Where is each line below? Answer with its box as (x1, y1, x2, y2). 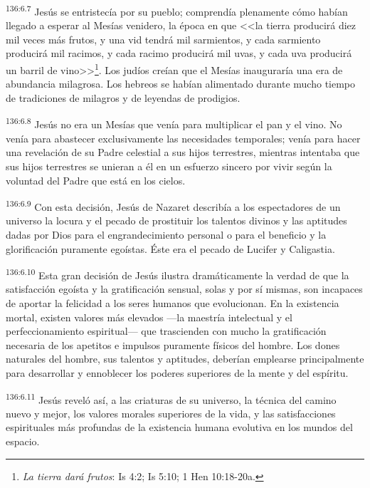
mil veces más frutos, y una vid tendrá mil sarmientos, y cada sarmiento (6, 31, 321, 46)
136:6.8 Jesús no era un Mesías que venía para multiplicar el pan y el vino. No (6, 115, 342, 132)
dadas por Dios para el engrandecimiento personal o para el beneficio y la (6, 227, 327, 242)
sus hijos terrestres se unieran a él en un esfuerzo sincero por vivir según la (6, 158, 332, 173)
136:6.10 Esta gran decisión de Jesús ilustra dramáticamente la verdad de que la (6, 266, 349, 282)
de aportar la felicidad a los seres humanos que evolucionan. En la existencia (6, 295, 339, 310)
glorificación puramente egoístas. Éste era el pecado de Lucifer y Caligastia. (6, 241, 335, 256)
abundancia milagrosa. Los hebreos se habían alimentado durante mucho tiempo (6, 76, 356, 91)
